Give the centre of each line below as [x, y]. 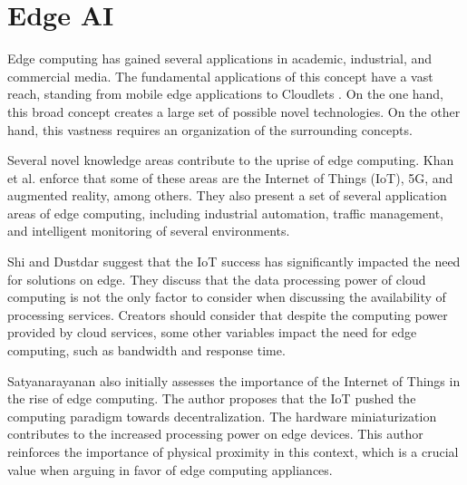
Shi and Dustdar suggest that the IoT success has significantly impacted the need [234, 262]
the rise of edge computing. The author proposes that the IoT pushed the [212, 398]
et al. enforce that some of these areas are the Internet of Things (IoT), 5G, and [230, 177]
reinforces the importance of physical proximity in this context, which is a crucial [233, 451]
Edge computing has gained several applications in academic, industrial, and [220, 58]
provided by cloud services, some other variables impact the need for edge [212, 332]
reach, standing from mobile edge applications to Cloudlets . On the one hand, [225, 94]
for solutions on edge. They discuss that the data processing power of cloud [217, 279]
